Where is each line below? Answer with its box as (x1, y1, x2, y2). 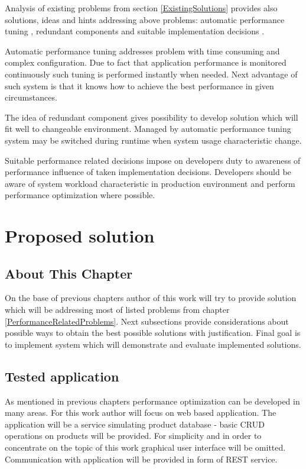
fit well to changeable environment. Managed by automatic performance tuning (5, 122, 291, 135)
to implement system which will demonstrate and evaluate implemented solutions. (5, 338, 301, 350)
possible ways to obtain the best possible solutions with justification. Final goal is (5, 326, 301, 339)
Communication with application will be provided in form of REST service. (5, 452, 278, 465)
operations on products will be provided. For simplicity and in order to (5, 429, 262, 442)
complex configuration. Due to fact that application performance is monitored (5, 56, 287, 69)
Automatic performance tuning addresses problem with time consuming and (5, 44, 280, 57)
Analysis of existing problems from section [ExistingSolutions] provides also (5, 2, 278, 14)
